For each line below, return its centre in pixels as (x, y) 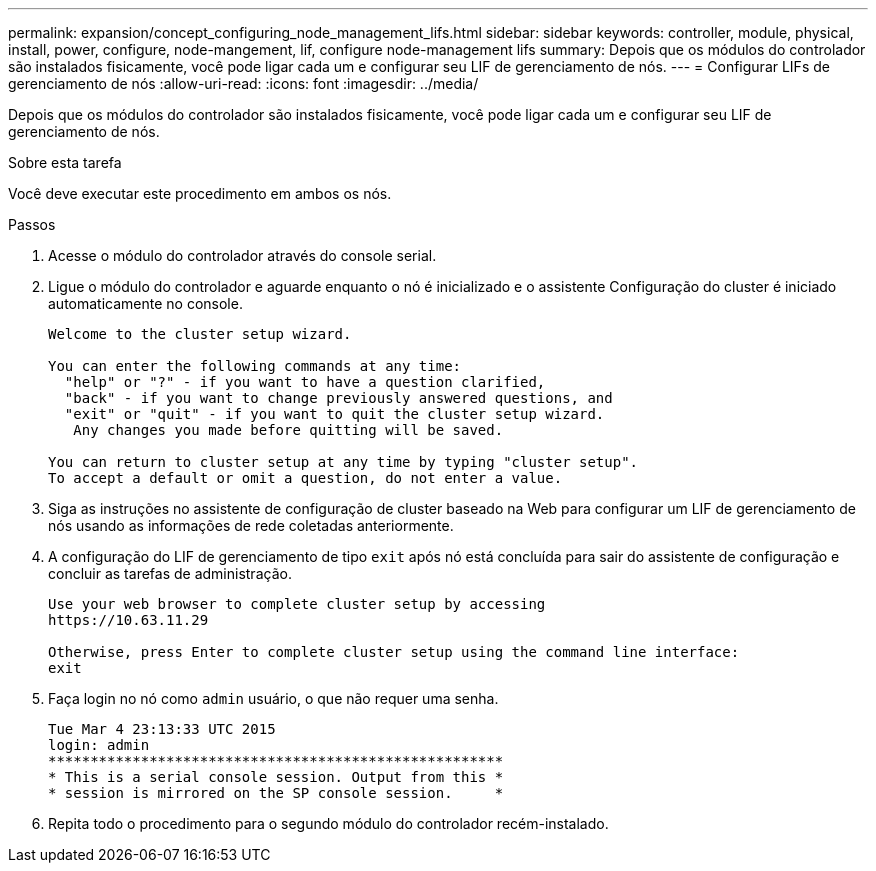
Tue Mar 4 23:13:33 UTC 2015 (162, 729)
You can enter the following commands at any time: (255, 366)
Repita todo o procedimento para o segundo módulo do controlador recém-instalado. (328, 823)
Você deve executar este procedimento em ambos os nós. (200, 193)
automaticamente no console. (145, 303)
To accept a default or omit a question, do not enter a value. (305, 478)
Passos (32, 224)
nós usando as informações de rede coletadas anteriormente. (251, 525)
